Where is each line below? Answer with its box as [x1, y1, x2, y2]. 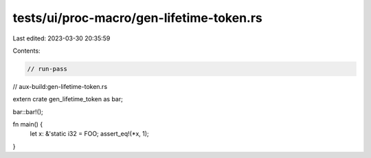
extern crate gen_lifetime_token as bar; [12, 95, 123, 103]
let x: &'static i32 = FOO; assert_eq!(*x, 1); [30, 130, 149, 138]
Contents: [12, 47, 41, 55]
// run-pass [27, 65, 68, 73]
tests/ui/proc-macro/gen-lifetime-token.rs [12, 10, 262, 25]
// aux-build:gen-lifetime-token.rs [12, 82, 108, 90]
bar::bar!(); [12, 107, 44, 116]
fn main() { [12, 120, 43, 129]
